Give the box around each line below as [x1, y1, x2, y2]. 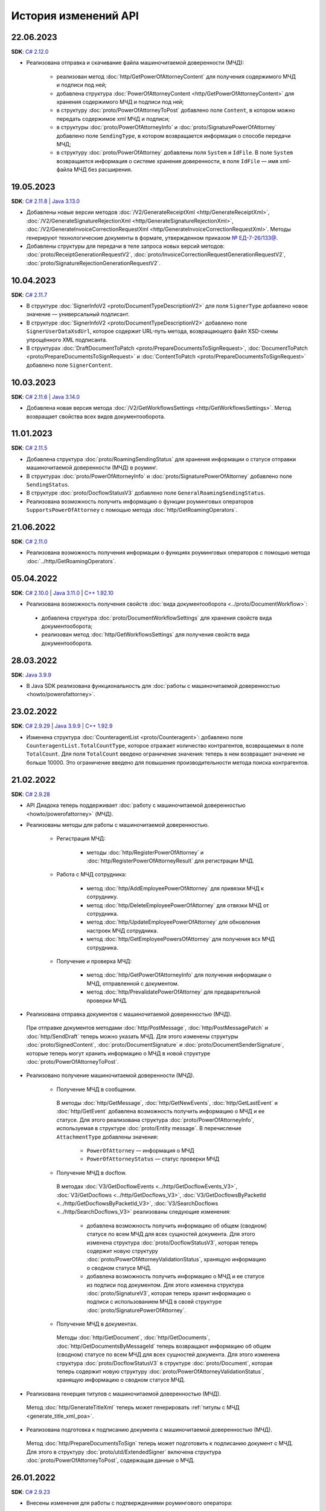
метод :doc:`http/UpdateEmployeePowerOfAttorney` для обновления [86, 919, 261, 926]
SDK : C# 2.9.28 [11, 791, 51, 798]
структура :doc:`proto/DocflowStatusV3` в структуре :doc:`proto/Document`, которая [56, 1359, 273, 1367]
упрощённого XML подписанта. [26, 336, 108, 343]
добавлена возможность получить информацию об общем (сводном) [86, 1221, 267, 1229]
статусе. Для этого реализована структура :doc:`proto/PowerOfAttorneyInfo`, [56, 1116, 255, 1124]
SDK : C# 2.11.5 [11, 444, 48, 451]
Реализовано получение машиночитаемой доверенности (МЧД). [26, 1072, 195, 1079]
